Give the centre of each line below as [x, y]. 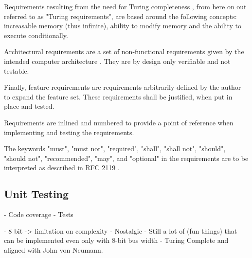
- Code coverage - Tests [39, 214]
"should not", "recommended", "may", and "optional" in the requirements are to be [126, 158]
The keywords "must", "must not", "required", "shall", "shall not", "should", [115, 149]
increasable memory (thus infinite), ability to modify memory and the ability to [123, 26]
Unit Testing [36, 194]
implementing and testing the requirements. [69, 132]
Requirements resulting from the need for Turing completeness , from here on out [125, 6]
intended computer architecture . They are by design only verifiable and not [117, 61]
